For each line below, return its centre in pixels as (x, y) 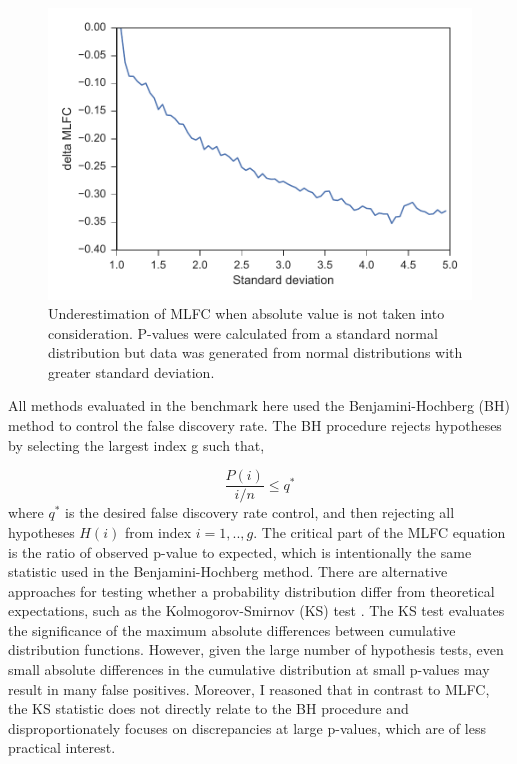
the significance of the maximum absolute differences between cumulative (232, 629)
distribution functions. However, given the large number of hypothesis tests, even (256, 649)
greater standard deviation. (131, 371)
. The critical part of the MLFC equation (379, 531)
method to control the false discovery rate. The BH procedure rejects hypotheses (255, 425)
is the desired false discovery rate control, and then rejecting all (260, 512)
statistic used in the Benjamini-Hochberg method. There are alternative (228, 571)
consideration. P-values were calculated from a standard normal (243, 332)
